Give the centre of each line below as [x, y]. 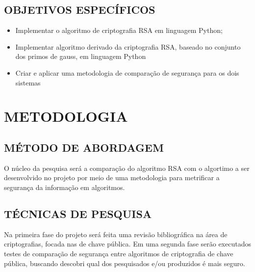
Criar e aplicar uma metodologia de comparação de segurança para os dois [127, 72]
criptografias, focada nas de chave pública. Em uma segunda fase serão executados [127, 244]
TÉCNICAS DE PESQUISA [78, 213]
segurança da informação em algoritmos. [64, 187]
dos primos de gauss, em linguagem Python [81, 56]
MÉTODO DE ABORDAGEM [84, 147]
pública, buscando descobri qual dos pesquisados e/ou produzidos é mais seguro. [125, 263]
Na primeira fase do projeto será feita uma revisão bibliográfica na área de [116, 234]
